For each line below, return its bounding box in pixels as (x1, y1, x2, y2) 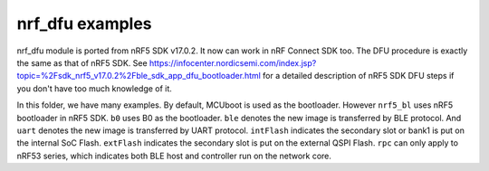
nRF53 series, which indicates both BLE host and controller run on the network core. (16, 150, 332, 161)
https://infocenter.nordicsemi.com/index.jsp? (149, 57, 317, 68)
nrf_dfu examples (16, 14, 153, 33)
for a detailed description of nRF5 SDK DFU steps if (263, 71, 455, 81)
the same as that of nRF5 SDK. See (16, 57, 149, 68)
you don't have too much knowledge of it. (16, 82, 172, 94)
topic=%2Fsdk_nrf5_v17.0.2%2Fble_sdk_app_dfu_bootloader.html (16, 71, 262, 81)
